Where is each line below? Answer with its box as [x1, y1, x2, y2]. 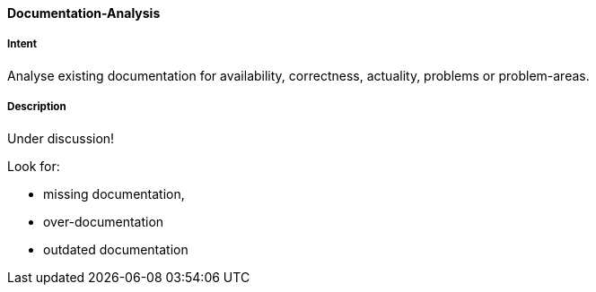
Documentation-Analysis [7, 5, 161, 21]
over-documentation [43, 213, 164, 229]
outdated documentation [43, 241, 188, 257]
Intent [7, 38, 38, 51]
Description [7, 100, 66, 114]
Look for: [7, 158, 60, 174]
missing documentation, [43, 185, 185, 202]
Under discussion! [7, 130, 115, 146]
